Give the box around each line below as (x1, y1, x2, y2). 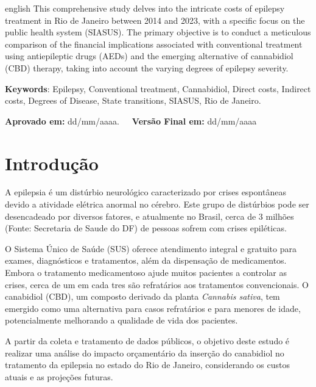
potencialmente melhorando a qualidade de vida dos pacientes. (5, 314, 238, 327)
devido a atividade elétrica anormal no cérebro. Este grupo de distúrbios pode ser (5, 198, 309, 211)
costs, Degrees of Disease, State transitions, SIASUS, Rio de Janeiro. (5, 94, 261, 107)
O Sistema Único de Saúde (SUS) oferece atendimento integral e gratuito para (5, 242, 297, 255)
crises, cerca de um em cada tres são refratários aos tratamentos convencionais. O (5, 278, 309, 291)
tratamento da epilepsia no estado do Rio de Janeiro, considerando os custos (5, 358, 290, 371)
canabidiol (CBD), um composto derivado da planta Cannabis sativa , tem (5, 290, 280, 303)
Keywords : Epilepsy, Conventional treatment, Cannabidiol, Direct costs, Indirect (5, 82, 311, 95)
